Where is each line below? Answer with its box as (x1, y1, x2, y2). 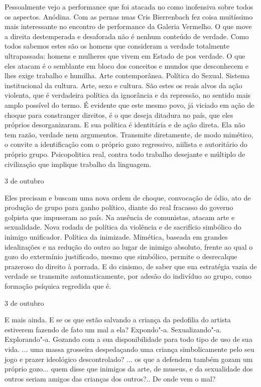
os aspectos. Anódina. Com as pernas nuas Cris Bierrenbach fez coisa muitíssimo (5, 11, 253, 22)
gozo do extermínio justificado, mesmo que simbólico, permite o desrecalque (5, 251, 237, 262)
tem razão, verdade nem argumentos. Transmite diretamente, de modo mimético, (5, 129, 253, 139)
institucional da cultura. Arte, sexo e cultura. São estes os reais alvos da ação (5, 80, 242, 90)
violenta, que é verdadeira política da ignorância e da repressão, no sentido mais (5, 90, 251, 100)
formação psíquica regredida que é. (5, 281, 111, 291)
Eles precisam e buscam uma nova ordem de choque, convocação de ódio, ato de (5, 192, 251, 203)
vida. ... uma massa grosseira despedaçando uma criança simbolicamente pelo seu (5, 344, 254, 354)
